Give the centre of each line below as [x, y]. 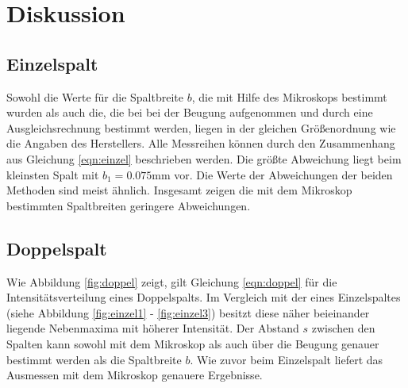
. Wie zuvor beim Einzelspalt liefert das [287, 359]
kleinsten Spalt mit [53, 174]
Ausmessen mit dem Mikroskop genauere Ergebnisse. [135, 375]
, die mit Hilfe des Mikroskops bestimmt [289, 96]
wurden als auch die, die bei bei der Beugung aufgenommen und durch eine [190, 112]
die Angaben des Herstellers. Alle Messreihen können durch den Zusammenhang [201, 143]
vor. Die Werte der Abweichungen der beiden [283, 174]
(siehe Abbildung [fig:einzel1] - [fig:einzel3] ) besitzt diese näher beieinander [188, 312]
